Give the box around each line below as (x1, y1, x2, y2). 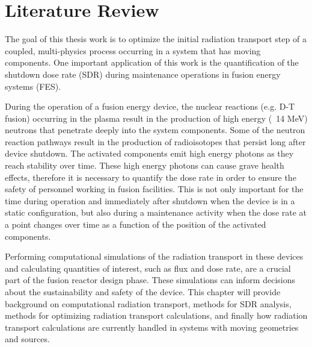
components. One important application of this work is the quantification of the (5, 56, 299, 69)
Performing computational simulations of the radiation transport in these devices (5, 250, 304, 263)
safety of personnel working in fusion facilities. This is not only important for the (5, 183, 304, 195)
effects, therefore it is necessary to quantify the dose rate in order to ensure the (5, 170, 296, 183)
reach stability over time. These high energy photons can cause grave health (5, 159, 284, 172)
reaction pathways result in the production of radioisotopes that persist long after (5, 135, 306, 148)
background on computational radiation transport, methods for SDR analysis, (5, 297, 292, 310)
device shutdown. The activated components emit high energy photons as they (5, 147, 294, 160)
